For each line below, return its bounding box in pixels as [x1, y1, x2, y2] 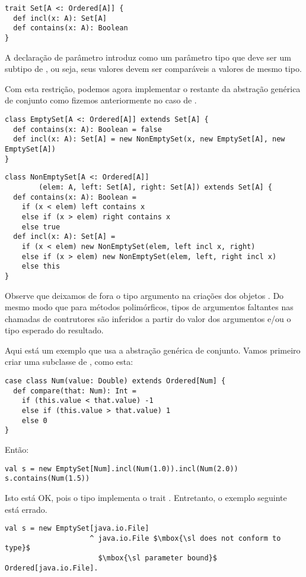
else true [21, 222, 60, 231]
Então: [5, 443, 29, 455]
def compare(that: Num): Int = [13, 386, 136, 395]
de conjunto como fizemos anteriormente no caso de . [5, 94, 197, 106]
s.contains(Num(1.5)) [5, 474, 90, 483]
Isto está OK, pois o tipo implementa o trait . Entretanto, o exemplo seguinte [5, 491, 287, 503]
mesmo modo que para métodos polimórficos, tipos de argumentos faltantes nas [5, 301, 294, 313]
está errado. [5, 503, 47, 515]
